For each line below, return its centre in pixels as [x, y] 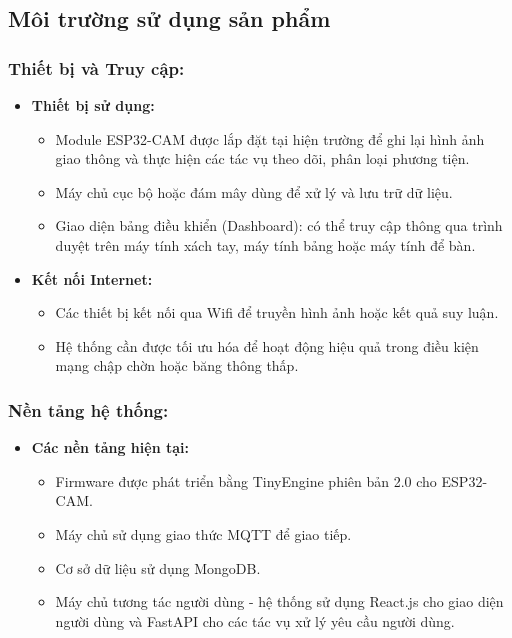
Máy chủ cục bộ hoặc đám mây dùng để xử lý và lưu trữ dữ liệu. [254, 191]
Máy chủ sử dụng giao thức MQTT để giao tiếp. [203, 533]
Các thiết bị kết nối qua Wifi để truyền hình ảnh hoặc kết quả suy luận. [277, 312]
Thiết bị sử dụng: [93, 105]
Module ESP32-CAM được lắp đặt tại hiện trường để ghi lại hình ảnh [270, 138]
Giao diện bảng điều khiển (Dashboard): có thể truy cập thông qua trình [279, 225]
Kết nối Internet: [92, 278]
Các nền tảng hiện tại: [110, 447]
